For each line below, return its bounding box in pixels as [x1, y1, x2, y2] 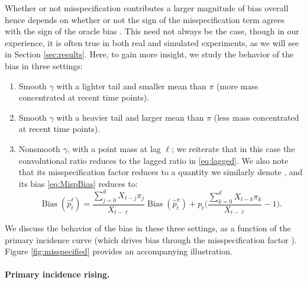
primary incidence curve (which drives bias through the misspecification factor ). [5, 233, 297, 246]
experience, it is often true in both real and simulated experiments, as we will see [5, 36, 299, 49]
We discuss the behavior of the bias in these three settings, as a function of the [5, 222, 291, 234]
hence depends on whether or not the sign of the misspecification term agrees [5, 13, 285, 25]
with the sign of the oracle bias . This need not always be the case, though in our [5, 25, 299, 37]
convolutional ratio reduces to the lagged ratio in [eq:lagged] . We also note [18, 154, 289, 166]
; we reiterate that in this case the [172, 142, 295, 154]
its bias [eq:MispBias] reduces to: [18, 177, 138, 189]
